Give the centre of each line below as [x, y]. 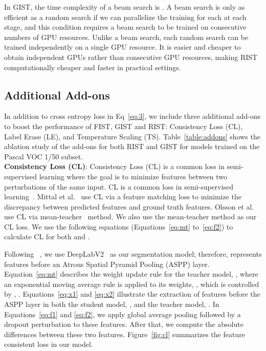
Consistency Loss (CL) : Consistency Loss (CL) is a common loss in [114, 166]
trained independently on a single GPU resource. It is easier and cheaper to [123, 47]
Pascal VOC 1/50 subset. [44, 156]
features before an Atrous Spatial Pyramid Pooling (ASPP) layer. [107, 264]
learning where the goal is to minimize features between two [133, 176]
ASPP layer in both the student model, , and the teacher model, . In [112, 304]
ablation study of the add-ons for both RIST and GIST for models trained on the [132, 146]
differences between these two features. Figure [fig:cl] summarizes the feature [125, 334]
